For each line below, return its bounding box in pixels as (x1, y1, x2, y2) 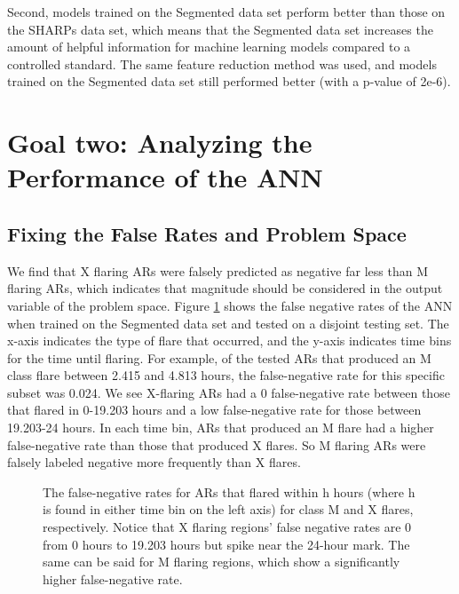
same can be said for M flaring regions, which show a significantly (43, 552, 400, 571)
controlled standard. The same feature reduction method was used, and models (7, 54, 437, 73)
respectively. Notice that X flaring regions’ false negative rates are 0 (43, 518, 412, 536)
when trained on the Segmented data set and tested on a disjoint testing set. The (7, 313, 449, 332)
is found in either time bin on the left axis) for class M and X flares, (43, 500, 414, 519)
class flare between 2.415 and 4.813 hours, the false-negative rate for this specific (7, 366, 445, 384)
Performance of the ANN (7, 159, 323, 195)
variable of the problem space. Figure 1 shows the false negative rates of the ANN (7, 296, 453, 314)
